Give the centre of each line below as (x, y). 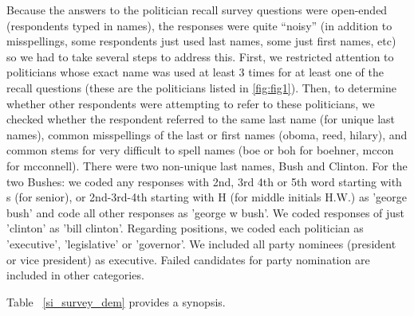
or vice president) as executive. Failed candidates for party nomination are (188, 259)
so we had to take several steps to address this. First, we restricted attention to (200, 56)
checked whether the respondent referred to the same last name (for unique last (201, 119)
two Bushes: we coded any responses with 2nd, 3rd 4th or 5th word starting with (204, 181)
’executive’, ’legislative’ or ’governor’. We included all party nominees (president (201, 243)
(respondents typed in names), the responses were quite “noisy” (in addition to (199, 25)
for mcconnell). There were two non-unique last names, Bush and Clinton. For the (207, 165)
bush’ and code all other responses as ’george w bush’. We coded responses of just (206, 212)
